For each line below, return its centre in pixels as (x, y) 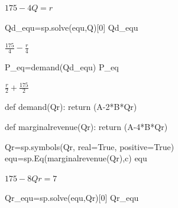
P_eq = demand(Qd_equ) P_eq (62, 67)
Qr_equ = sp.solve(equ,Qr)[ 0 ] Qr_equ (72, 198)
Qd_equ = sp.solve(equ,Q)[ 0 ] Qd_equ (72, 27)
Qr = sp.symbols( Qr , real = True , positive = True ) (90, 146)
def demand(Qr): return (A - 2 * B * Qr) (71, 107)
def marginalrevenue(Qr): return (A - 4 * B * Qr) (86, 127)
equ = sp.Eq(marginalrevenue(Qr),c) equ (76, 158)
